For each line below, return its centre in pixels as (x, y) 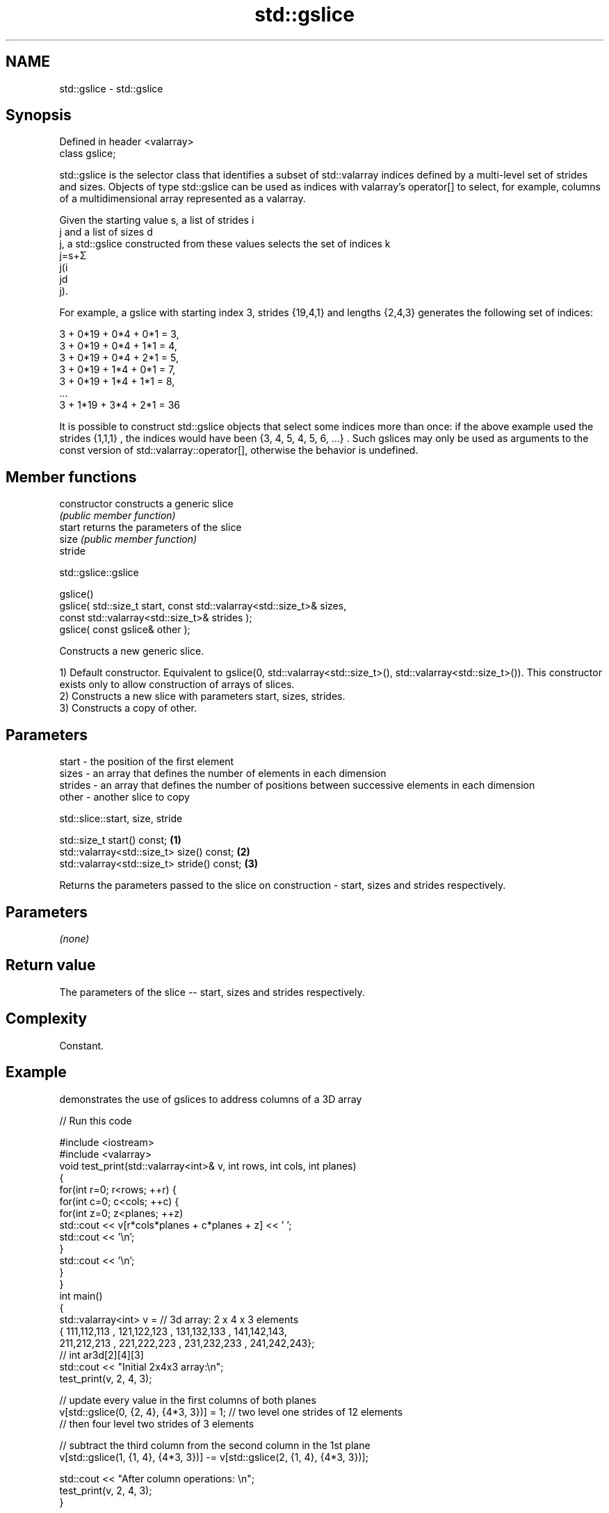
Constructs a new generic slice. (132, 651)
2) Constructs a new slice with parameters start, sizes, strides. (202, 696)
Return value (51, 965)
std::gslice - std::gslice (111, 88)
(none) (74, 938)
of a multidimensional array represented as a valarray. (182, 199)
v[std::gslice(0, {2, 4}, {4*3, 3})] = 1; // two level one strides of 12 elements (231, 1412)
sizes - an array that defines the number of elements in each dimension (223, 774)
